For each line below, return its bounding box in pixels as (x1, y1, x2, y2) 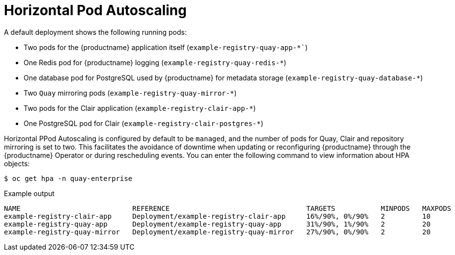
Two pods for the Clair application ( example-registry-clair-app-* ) (24, 103, 256, 112)
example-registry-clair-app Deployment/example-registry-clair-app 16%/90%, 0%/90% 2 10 (4, 212, 431, 220)
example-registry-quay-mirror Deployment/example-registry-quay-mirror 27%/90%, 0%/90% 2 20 (4, 228, 431, 236)
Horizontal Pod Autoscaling (4, 2, 187, 19)
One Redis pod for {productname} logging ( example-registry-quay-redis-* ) (24, 58, 286, 67)
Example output (4, 189, 55, 198)
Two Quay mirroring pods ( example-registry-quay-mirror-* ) (24, 88, 237, 97)
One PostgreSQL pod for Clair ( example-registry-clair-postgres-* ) (24, 119, 263, 127)
